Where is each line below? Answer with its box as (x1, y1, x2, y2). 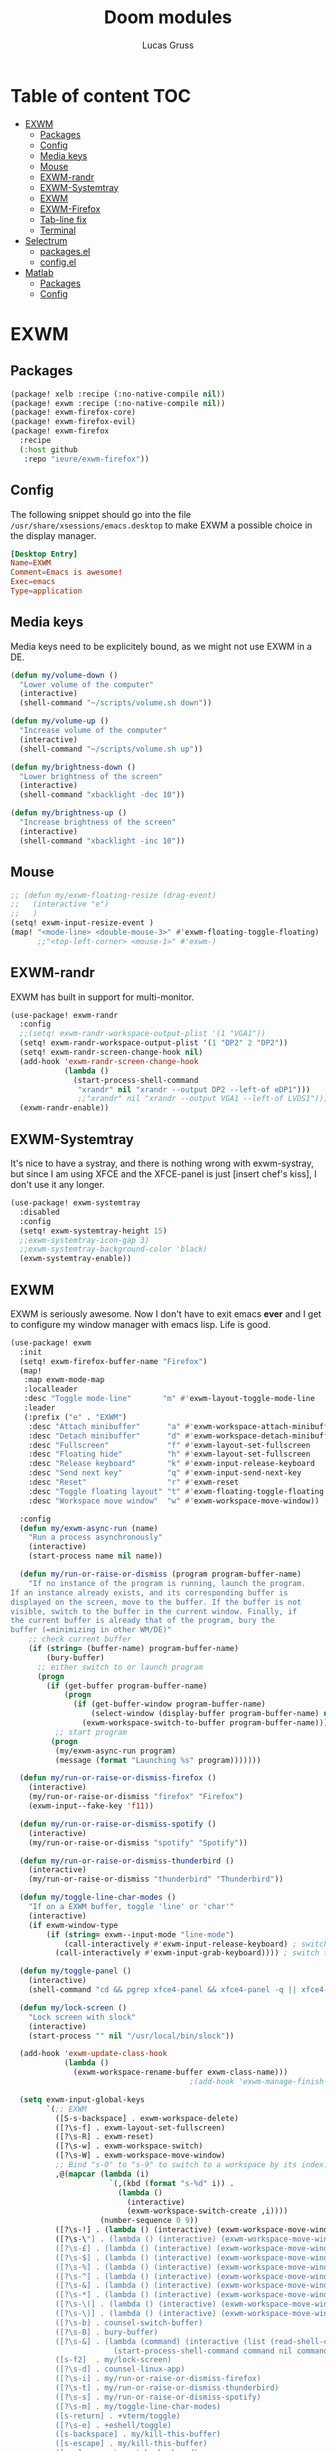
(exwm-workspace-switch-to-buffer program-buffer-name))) (81, 1718, 329, 1728)
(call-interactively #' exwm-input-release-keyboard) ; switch (63, 1939, 329, 1949)
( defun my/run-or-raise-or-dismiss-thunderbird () (19, 1856, 235, 1866)
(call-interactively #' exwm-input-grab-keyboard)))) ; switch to (54, 1948, 333, 1958)
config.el (39, 256, 77, 268)
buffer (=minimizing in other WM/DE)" (10, 1625, 172, 1635)
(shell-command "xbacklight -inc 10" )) (19, 836, 186, 846)
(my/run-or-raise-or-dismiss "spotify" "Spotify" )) (28, 1837, 248, 1848)
